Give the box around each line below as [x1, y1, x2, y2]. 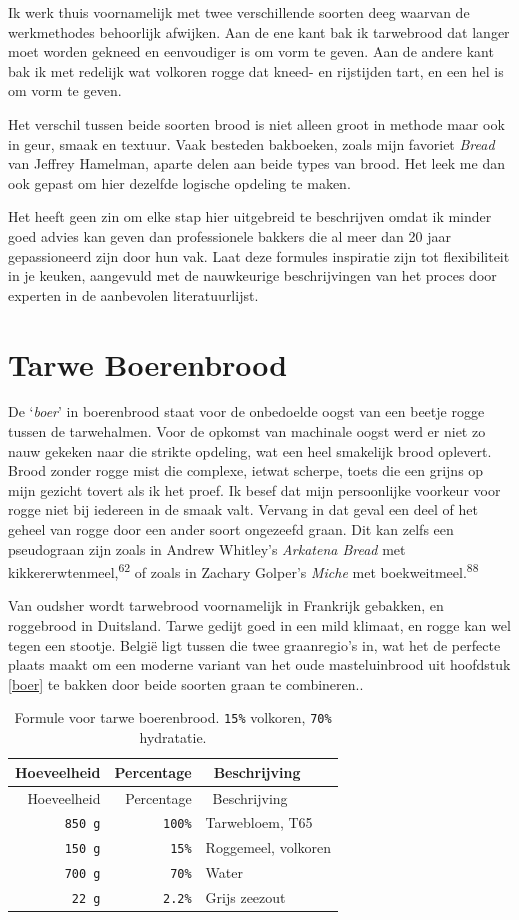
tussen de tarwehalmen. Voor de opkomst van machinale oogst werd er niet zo [8, 421, 486, 442]
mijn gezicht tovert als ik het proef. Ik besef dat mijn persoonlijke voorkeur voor [8, 479, 501, 500]
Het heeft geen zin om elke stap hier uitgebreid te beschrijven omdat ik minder [8, 206, 492, 227]
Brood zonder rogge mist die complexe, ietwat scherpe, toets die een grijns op [8, 460, 484, 481]
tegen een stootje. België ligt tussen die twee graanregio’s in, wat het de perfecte [8, 634, 501, 655]
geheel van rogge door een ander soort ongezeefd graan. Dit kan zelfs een [8, 519, 454, 539]
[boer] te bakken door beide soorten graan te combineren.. [8, 673, 364, 694]
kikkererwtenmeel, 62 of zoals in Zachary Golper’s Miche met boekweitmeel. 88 [8, 559, 479, 582]
